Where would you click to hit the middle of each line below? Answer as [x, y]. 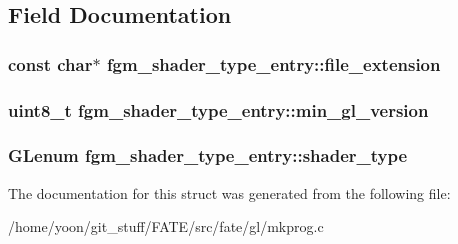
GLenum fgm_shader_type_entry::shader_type [208, 155]
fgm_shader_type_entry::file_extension [273, 63]
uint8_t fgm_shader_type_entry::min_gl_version [218, 109]
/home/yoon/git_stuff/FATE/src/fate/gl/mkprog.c [166, 226]
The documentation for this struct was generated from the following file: [229, 192]
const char [50, 63]
